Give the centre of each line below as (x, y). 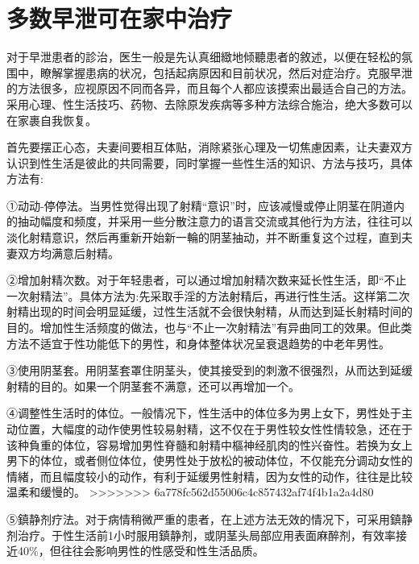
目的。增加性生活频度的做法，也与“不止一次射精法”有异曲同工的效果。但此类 (209, 328)
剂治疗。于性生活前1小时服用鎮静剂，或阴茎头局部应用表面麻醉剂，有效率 (201, 535)
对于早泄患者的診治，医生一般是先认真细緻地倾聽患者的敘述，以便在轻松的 (204, 57)
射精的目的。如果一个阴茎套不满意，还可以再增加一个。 (153, 386)
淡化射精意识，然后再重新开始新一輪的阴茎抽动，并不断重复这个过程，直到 (204, 237)
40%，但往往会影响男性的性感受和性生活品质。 (141, 551)
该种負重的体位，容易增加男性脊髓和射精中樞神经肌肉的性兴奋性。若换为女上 (209, 444)
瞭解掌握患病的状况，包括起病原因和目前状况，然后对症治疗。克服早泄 (226, 72)
